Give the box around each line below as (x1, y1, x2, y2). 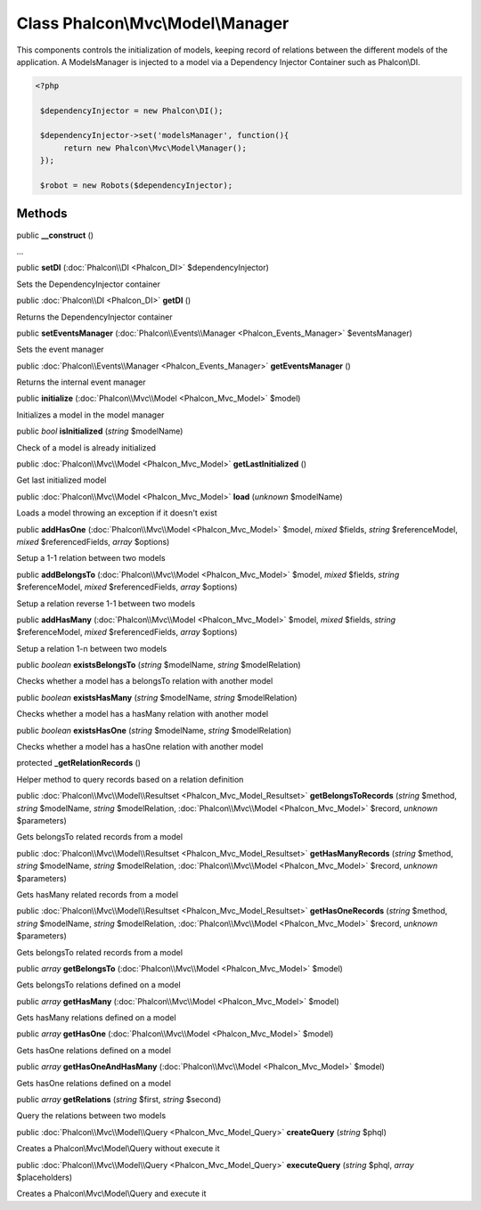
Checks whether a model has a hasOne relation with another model (16, 742, 264, 752)
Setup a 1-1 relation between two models (16, 553, 166, 564)
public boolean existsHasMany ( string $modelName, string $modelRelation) (16, 692, 298, 702)
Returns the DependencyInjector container (16, 312, 173, 322)
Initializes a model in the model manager (16, 410, 165, 420)
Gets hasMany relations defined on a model (16, 1012, 177, 1023)
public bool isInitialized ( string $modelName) (16, 426, 183, 436)
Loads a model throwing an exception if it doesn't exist (16, 508, 217, 518)
